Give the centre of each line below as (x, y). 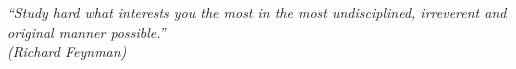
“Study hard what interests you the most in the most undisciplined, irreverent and (257, 12)
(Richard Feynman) (67, 51)
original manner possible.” (86, 31)
